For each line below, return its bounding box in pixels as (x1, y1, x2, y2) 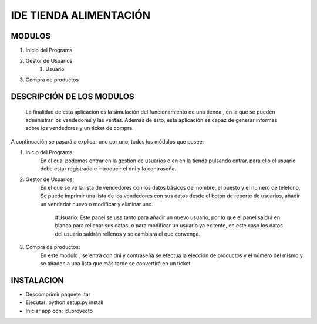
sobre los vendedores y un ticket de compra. (25, 125, 134, 132)
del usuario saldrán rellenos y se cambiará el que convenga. (55, 230, 201, 237)
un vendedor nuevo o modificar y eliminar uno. (40, 200, 154, 207)
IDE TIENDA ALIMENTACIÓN (11, 9, 151, 22)
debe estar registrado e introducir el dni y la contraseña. (40, 165, 176, 172)
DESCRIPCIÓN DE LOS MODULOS (11, 91, 134, 102)
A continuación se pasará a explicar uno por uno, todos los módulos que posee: (11, 138, 204, 145)
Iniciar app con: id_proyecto (25, 307, 93, 314)
